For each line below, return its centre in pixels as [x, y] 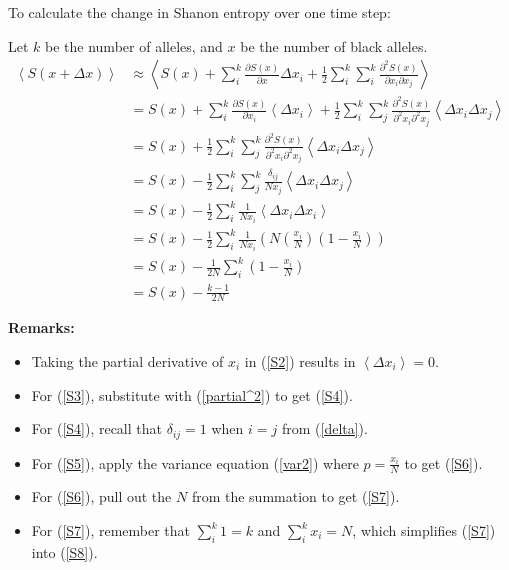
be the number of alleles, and [134, 45]
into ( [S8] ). [64, 551]
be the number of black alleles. [334, 45]
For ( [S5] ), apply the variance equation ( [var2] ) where [195, 462]
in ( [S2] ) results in [300, 360]
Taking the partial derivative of [127, 360]
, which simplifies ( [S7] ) [424, 530]
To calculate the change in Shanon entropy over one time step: [199, 12]
